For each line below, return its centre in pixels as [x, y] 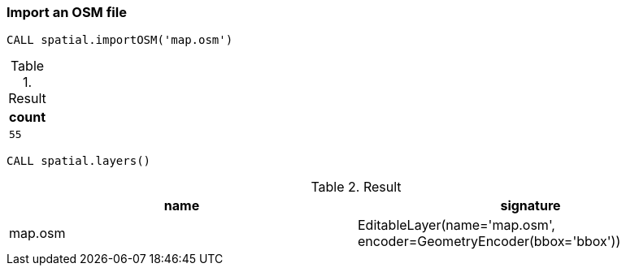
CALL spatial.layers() [79, 161]
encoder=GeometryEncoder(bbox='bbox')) [489, 242]
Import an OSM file [67, 12]
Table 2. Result [356, 187]
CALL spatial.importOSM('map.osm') [120, 40]
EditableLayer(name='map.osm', [456, 225]
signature [530, 206]
